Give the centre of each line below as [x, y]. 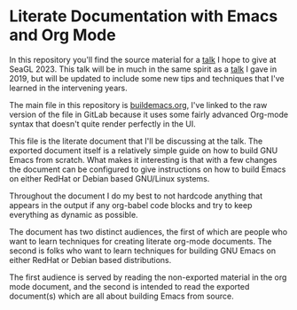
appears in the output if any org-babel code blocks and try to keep [131, 205]
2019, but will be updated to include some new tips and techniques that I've [147, 78]
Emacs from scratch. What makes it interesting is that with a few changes [143, 159]
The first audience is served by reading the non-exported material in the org [148, 277]
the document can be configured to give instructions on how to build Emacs [148, 169]
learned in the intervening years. [68, 88]
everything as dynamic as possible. [74, 214]
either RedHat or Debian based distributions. [90, 260]
